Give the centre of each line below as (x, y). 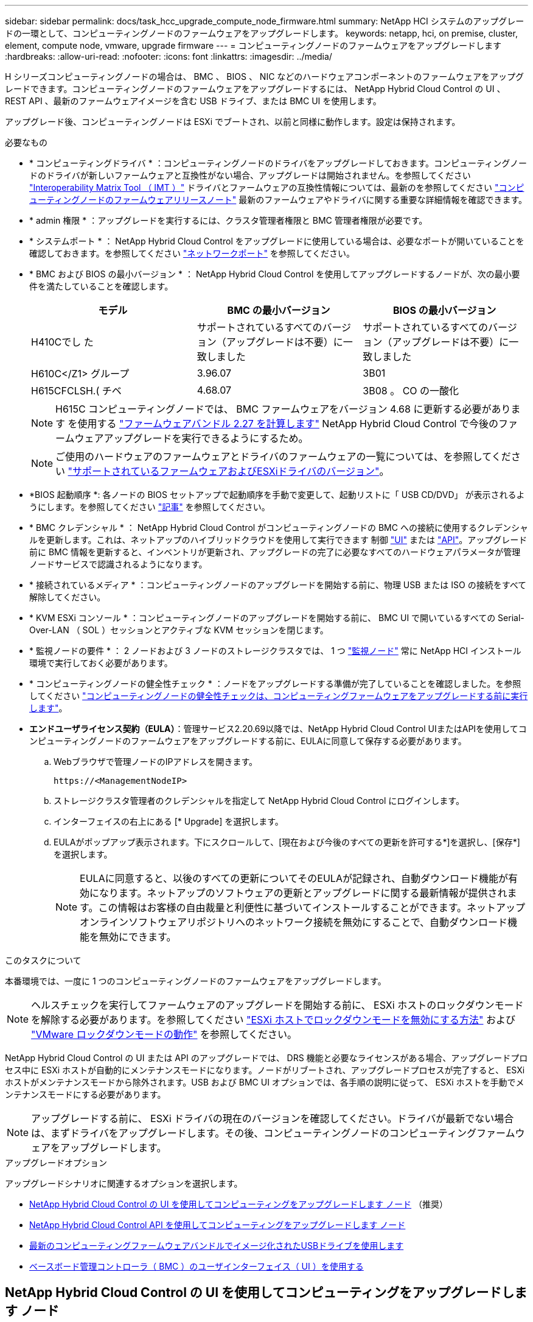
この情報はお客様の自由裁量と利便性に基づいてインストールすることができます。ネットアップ (312, 908)
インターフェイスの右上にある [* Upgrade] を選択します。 (169, 821)
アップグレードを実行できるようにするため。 (206, 438)
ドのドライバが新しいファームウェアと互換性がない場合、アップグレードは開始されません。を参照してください (250, 175)
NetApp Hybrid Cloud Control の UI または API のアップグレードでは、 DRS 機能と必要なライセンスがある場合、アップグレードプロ (266, 1058)
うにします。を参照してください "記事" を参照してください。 (150, 507)
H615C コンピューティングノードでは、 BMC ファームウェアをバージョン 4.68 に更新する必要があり (283, 409)
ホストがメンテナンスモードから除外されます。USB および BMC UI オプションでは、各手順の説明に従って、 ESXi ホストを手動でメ (265, 1082)
